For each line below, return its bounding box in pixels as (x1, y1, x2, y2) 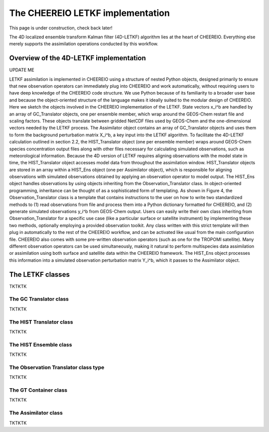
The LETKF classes (9, 270, 70, 279)
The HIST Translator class (9, 319, 73, 325)
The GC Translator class (9, 296, 69, 303)
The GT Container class (9, 387, 67, 394)
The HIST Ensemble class (9, 341, 72, 348)
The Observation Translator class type (9, 364, 105, 371)
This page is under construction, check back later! (9, 25, 113, 31)
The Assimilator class (9, 410, 63, 417)
